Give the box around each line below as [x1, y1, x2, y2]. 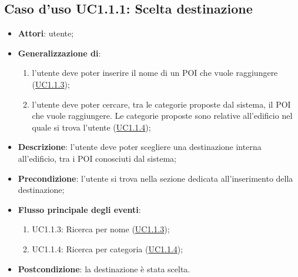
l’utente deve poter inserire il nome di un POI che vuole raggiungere [32, 66, 278, 79]
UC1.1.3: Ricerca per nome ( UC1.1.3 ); [32, 223, 170, 235]
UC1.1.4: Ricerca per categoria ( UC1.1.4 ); [32, 242, 183, 255]
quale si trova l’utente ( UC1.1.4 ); [32, 121, 151, 133]
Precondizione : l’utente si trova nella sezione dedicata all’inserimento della [18, 172, 293, 184]
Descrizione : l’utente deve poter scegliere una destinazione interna [18, 141, 262, 153]
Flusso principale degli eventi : [18, 203, 141, 215]
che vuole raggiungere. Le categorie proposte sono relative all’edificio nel [32, 109, 293, 122]
